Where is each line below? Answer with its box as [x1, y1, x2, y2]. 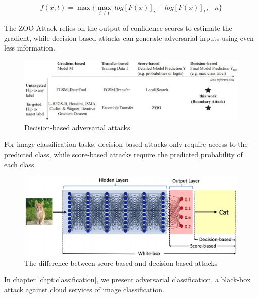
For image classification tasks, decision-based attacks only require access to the [4, 139, 248, 150]
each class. [4, 159, 36, 169]
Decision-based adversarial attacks [24, 122, 130, 132]
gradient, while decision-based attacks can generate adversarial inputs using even [4, 32, 254, 43]
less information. [4, 42, 55, 53]
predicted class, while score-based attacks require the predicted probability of [4, 149, 243, 160]
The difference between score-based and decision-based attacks [24, 257, 218, 268]
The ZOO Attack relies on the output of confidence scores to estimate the [4, 23, 232, 33]
